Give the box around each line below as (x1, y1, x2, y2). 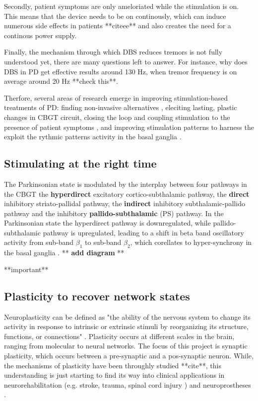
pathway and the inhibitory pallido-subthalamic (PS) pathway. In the (4, 208, 224, 218)
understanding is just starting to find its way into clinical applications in (4, 370, 225, 380)
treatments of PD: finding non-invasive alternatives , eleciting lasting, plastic (4, 102, 237, 113)
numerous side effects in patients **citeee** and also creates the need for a (4, 20, 231, 31)
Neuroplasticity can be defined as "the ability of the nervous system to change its (4, 311, 251, 322)
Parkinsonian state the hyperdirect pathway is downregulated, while (4, 218, 211, 228)
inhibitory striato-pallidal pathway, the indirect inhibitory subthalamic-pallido (4, 198, 245, 209)
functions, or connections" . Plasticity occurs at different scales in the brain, (4, 331, 235, 341)
